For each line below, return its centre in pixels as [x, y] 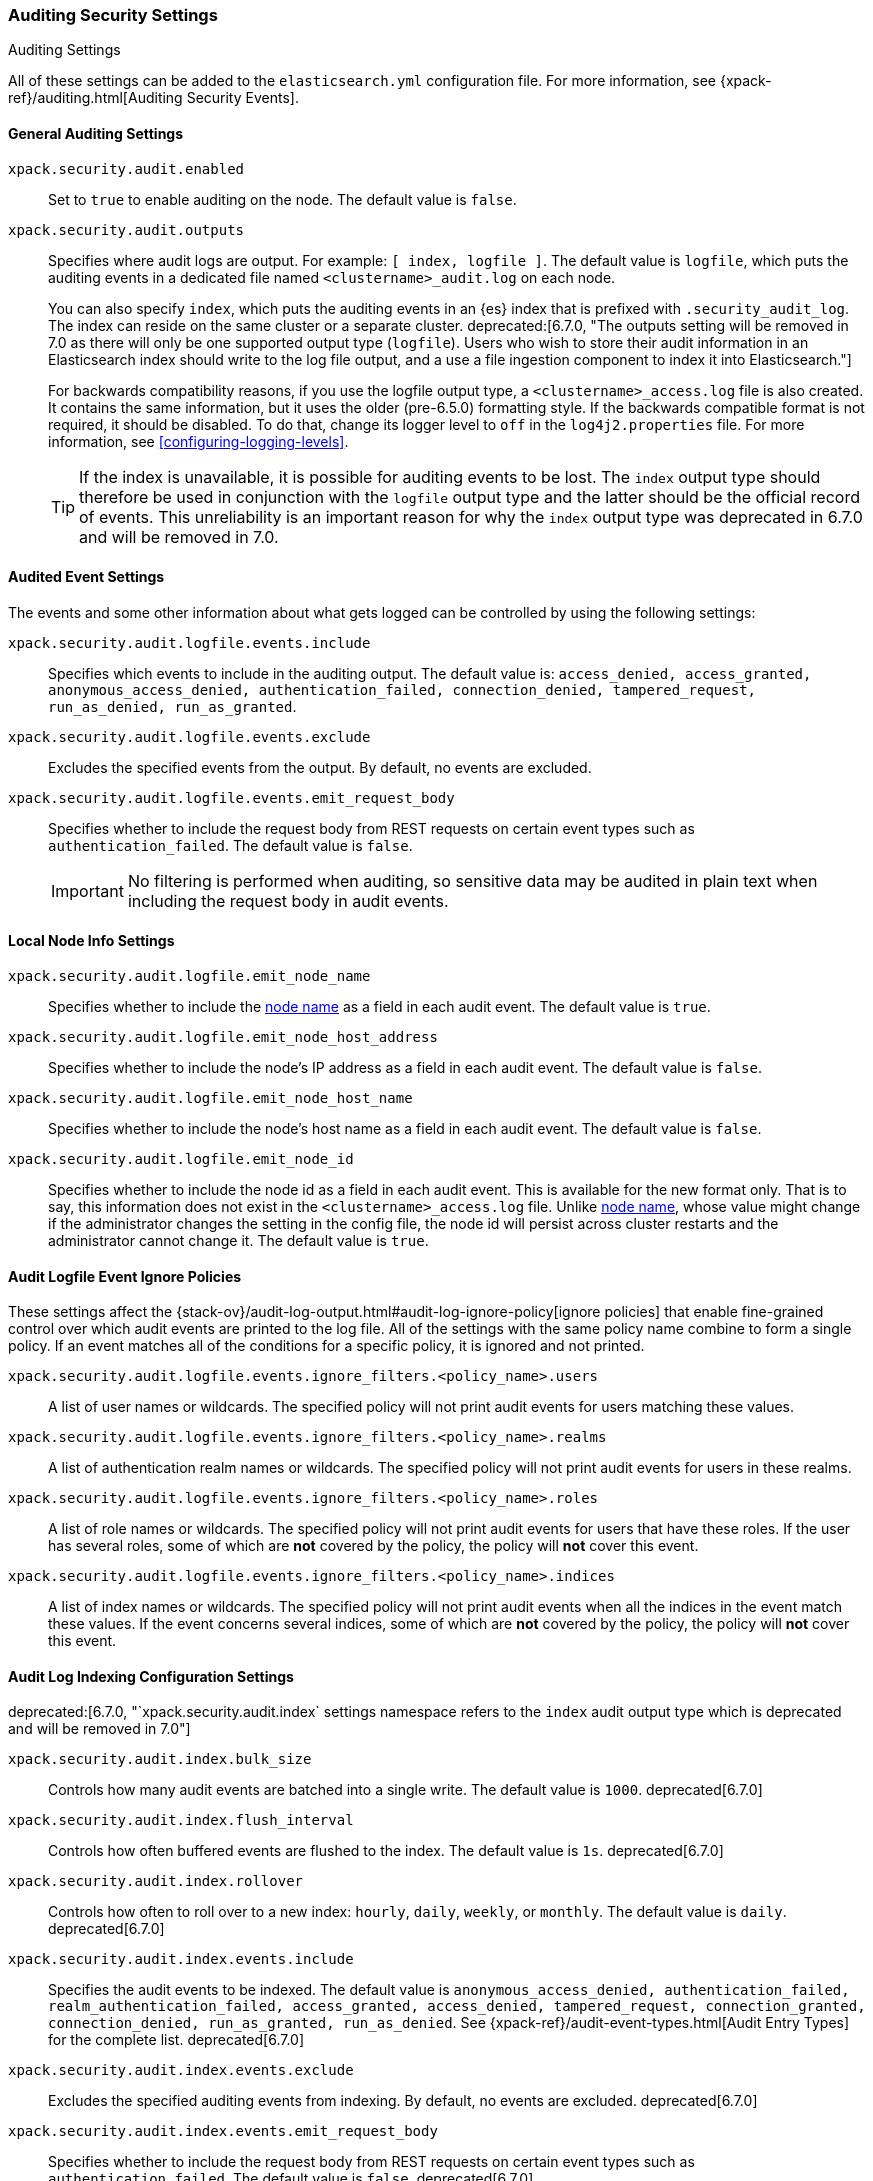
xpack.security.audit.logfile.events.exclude [189, 736]
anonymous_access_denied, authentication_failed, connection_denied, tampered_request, [402, 689]
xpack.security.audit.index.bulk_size [160, 1759]
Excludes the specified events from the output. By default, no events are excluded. [320, 767]
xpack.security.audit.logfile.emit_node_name [189, 976]
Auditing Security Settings [113, 15]
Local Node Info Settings [91, 941]
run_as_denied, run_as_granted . [172, 706]
